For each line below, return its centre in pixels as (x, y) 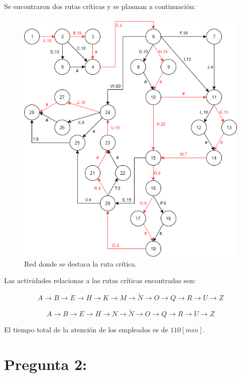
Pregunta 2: (45, 364)
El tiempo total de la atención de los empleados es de (86, 330)
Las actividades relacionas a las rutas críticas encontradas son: (100, 280)
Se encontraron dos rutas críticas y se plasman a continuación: (100, 6)
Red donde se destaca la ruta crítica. (81, 263)
